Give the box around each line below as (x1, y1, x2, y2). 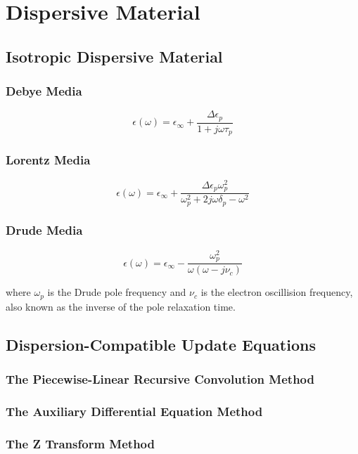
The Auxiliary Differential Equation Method (6, 402, 263, 420)
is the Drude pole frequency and (47, 285, 186, 299)
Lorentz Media (6, 151, 91, 169)
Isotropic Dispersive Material (6, 45, 223, 67)
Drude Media (6, 221, 83, 239)
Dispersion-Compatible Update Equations (6, 333, 316, 355)
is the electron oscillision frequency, (200, 285, 353, 299)
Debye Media (6, 82, 82, 100)
